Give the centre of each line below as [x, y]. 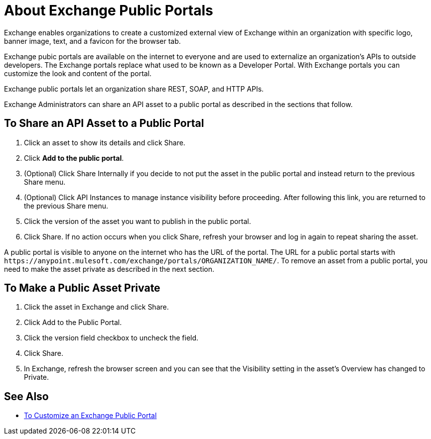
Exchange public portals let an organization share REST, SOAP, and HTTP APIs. [134, 89]
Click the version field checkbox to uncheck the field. [111, 338]
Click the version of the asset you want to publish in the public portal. [138, 221]
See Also [26, 396]
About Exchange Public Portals [109, 10]
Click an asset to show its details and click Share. [105, 142]
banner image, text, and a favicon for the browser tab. [92, 41]
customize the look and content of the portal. [78, 73]
